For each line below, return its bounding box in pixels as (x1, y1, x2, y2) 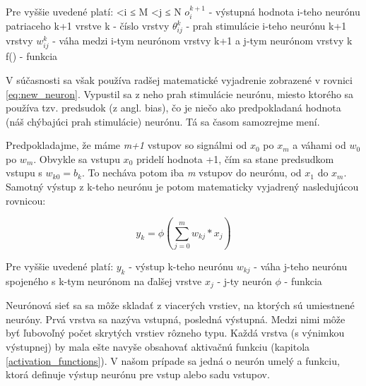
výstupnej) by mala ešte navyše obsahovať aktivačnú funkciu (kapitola (6, 339, 310, 354)
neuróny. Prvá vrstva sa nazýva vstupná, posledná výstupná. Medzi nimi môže (6, 311, 346, 326)
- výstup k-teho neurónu (129, 258, 234, 273)
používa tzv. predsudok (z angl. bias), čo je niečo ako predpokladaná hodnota (6, 100, 341, 115)
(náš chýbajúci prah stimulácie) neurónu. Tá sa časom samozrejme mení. (6, 114, 320, 128)
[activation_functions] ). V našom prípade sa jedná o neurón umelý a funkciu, (6, 353, 340, 368)
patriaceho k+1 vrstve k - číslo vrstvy (6, 18, 170, 33)
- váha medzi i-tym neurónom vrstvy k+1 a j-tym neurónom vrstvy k (52, 33, 353, 48)
